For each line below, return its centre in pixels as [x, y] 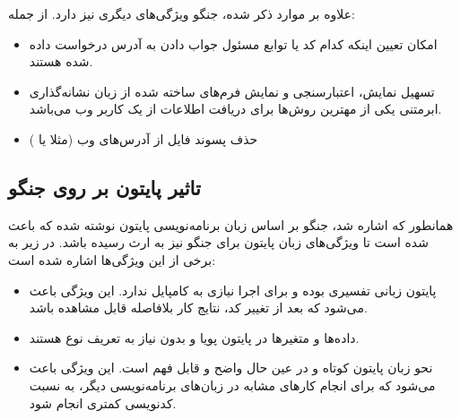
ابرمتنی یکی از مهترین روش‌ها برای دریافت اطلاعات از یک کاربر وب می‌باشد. [235, 109]
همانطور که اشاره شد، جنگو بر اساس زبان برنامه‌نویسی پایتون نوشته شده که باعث [231, 224]
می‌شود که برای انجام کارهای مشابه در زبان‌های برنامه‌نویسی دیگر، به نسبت [232, 385]
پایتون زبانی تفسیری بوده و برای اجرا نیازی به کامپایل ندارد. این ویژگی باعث [233, 290]
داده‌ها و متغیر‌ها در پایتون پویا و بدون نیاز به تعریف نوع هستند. [194, 337]
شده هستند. [61, 61]
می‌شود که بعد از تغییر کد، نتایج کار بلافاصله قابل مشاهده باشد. [198, 308]
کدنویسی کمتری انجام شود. [103, 402]
